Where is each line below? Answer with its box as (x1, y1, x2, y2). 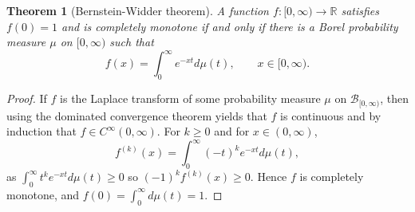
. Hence (250, 168, 287, 185)
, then (380, 90, 409, 107)
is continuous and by (280, 107, 381, 124)
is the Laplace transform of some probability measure (60, 90, 321, 107)
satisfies (341, 2, 380, 18)
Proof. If (6, 90, 47, 107)
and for (214, 123, 250, 139)
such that (109, 33, 154, 50)
